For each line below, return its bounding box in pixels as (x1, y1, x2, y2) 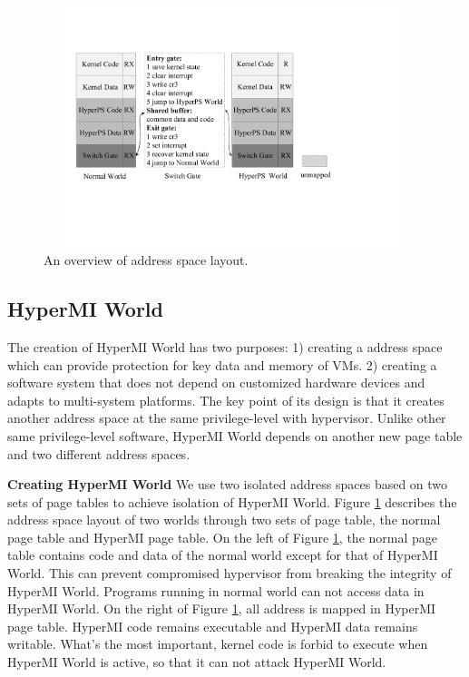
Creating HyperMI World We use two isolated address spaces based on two (7, 475, 448, 494)
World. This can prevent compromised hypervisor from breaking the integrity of (7, 564, 452, 583)
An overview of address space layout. (44, 250, 249, 270)
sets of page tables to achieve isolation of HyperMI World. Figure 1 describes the (7, 492, 457, 511)
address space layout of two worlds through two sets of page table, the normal (7, 510, 441, 529)
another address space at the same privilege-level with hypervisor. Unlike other (7, 408, 446, 427)
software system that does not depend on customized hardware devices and (7, 373, 425, 392)
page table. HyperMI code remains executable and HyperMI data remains (7, 616, 418, 635)
